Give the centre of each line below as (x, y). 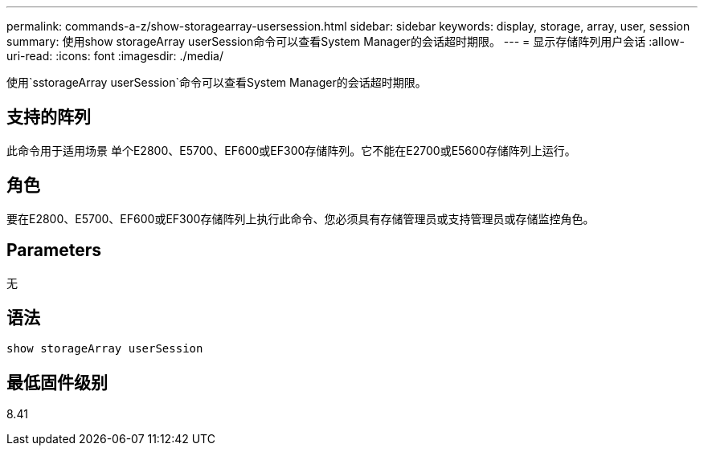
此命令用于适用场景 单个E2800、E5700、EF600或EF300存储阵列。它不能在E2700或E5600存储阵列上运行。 (291, 150)
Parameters (54, 250)
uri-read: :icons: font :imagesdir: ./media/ (115, 56)
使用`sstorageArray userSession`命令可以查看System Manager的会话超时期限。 (217, 82)
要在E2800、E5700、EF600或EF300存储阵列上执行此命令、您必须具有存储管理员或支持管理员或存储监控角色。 (301, 218)
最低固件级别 (57, 382)
